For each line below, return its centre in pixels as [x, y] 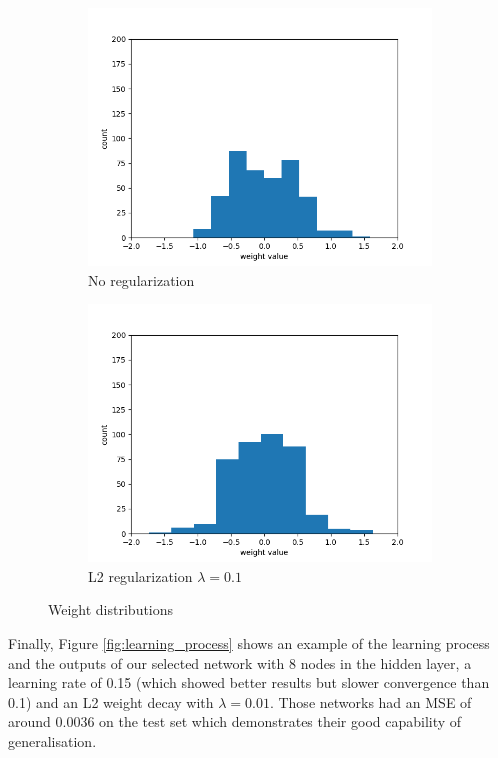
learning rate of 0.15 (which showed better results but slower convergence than [249, 682]
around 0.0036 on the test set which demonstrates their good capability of [235, 721]
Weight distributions [111, 609]
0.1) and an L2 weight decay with [111, 701]
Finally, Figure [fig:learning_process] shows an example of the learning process [249, 642]
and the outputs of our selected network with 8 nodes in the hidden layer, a [240, 662]
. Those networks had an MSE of [370, 701]
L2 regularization [140, 575]
